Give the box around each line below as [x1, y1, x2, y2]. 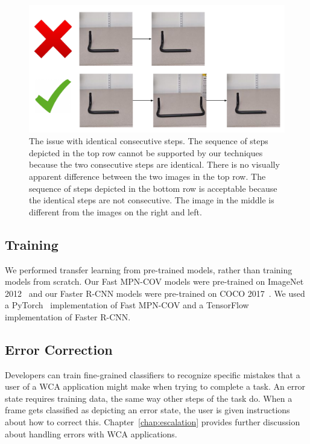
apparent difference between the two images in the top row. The [29, 170, 266, 182]
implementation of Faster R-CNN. [5, 310, 131, 323]
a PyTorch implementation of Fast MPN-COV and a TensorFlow [5, 299, 249, 311]
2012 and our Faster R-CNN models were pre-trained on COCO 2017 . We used [5, 287, 305, 299]
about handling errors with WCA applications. [5, 427, 177, 440]
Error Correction [5, 340, 113, 358]
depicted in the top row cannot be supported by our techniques [29, 146, 263, 159]
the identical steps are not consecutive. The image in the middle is [29, 194, 274, 206]
